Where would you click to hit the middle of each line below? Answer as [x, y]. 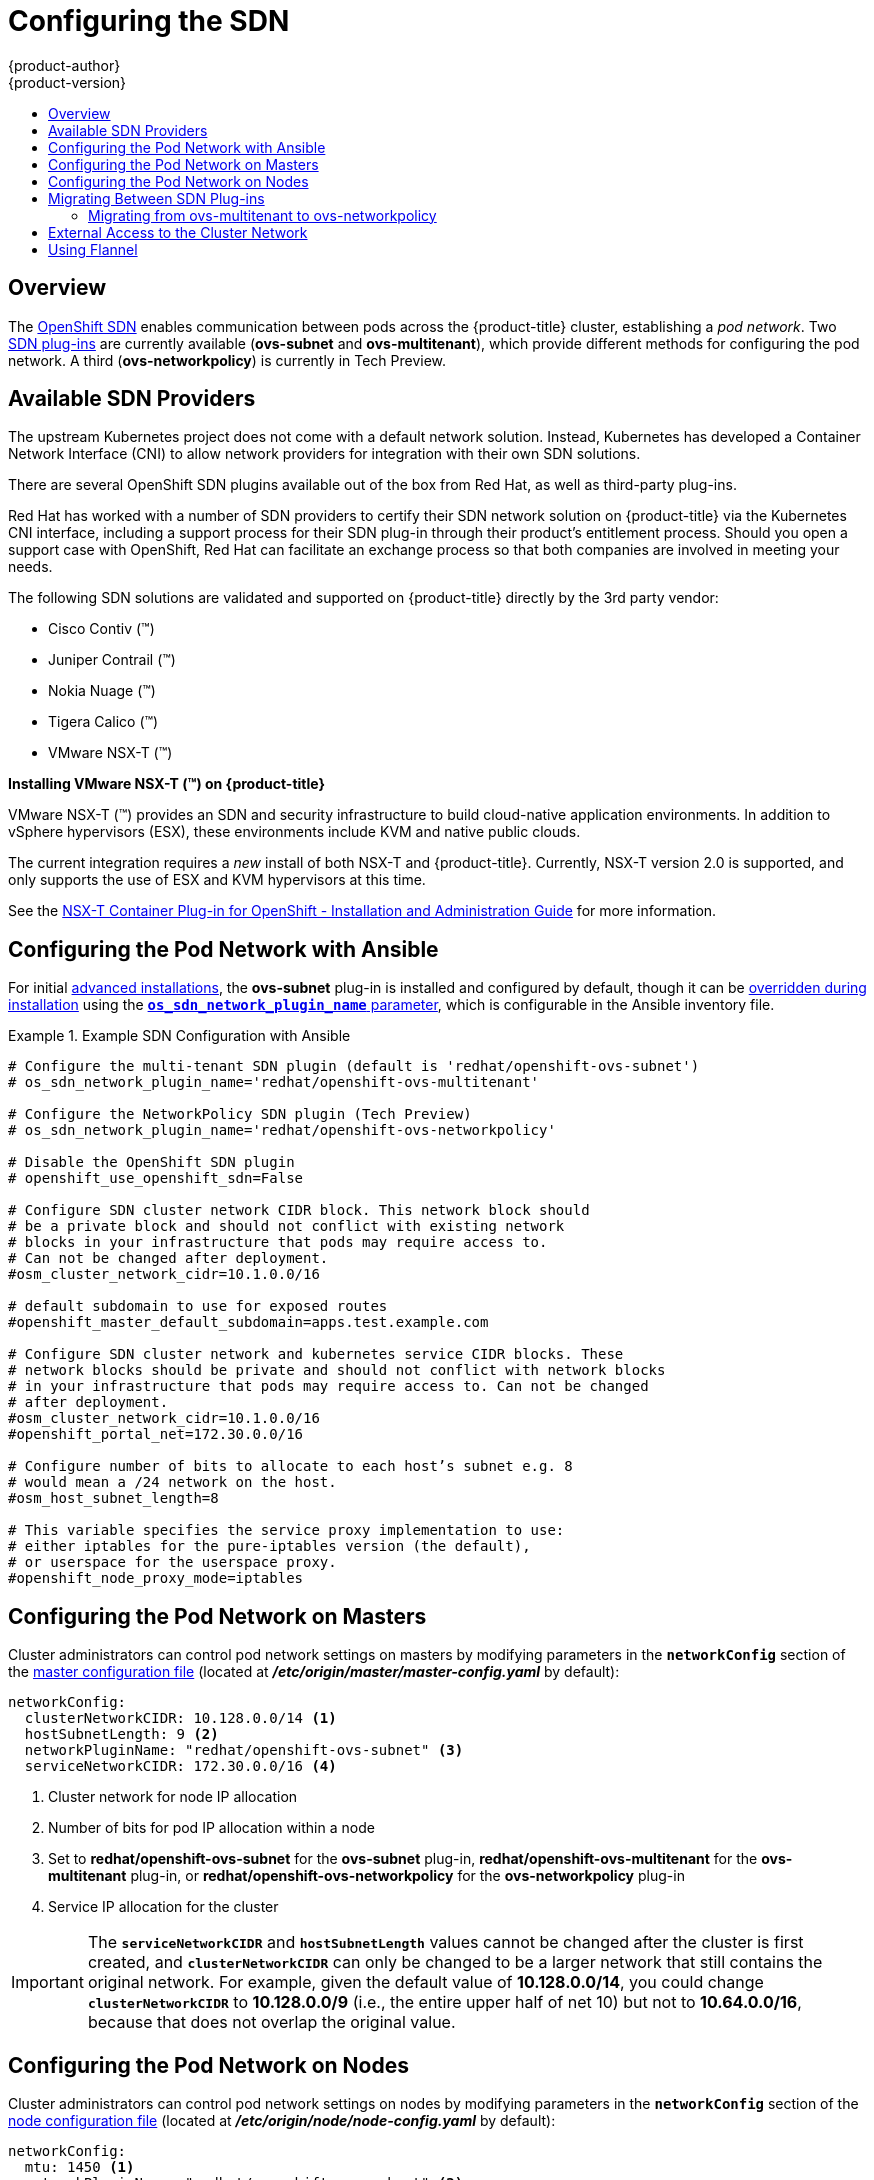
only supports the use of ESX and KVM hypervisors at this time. [217, 880]
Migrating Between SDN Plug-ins [156, 198]
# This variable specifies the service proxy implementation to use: [286, 1530]
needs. [30, 567]
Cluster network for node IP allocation [173, 1797]
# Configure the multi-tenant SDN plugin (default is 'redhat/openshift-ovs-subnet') [354, 1066]
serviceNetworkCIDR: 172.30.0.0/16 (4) [180, 1766]
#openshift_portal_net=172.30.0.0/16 [156, 1434]
